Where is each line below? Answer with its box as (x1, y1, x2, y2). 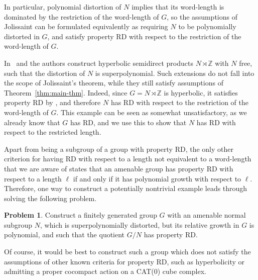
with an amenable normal (167, 210, 246, 220)
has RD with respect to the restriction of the (110, 97, 248, 108)
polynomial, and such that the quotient (4, 229, 125, 240)
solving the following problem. (4, 193, 97, 203)
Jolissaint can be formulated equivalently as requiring (4, 21, 168, 32)
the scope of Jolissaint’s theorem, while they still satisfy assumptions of (4, 77, 223, 88)
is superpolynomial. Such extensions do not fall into (95, 67, 254, 78)
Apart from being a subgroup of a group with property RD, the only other (4, 143, 233, 154)
